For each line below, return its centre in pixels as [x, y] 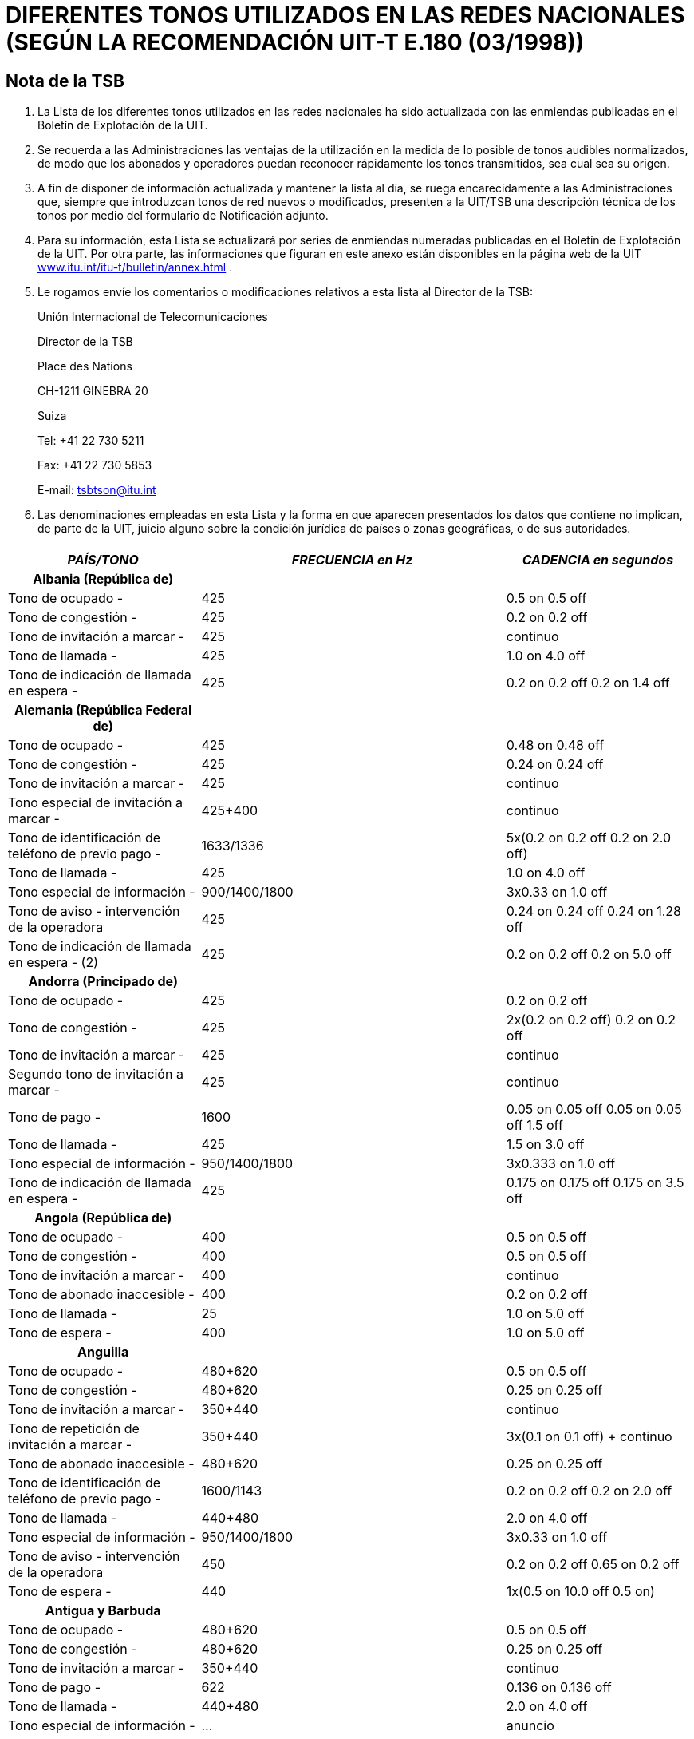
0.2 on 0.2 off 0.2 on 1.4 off [588, 682]
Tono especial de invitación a [95, 802]
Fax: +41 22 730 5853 [95, 465]
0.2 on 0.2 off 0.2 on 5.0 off [589, 954]
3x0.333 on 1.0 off [561, 1163]
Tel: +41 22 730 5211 [91, 441]
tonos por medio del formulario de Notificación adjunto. [183, 216]
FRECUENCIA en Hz [352, 559]
